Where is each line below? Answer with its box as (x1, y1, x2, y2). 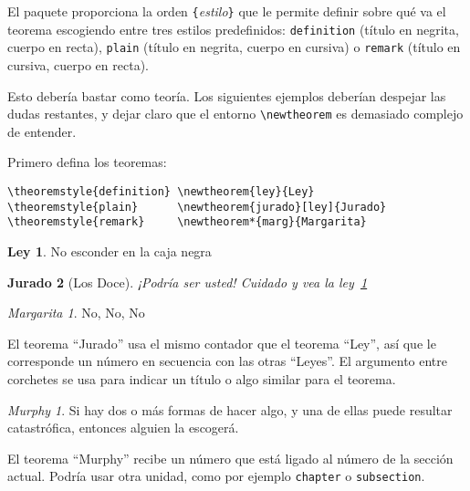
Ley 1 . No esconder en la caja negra (7, 241, 212, 260)
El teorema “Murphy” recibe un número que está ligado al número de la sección (7, 448, 454, 467)
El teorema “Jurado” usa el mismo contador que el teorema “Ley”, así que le (7, 333, 436, 352)
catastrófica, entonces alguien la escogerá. (7, 418, 239, 437)
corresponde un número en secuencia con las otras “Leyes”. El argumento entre (7, 351, 448, 371)
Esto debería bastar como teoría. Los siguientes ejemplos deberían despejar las (7, 86, 446, 105)
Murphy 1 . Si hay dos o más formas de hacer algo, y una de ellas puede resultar (7, 400, 453, 419)
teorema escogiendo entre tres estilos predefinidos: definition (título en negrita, (7, 19, 459, 38)
